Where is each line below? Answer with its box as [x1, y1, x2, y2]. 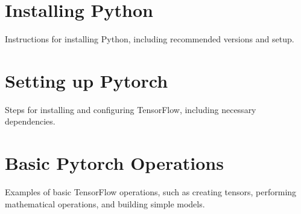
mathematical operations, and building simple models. [5, 197, 205, 210]
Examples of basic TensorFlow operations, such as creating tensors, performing [5, 186, 297, 198]
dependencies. [5, 115, 55, 128]
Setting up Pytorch [5, 68, 168, 92]
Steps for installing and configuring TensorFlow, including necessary [5, 103, 256, 115]
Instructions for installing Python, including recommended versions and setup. [5, 33, 294, 45]
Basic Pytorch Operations [5, 151, 224, 175]
